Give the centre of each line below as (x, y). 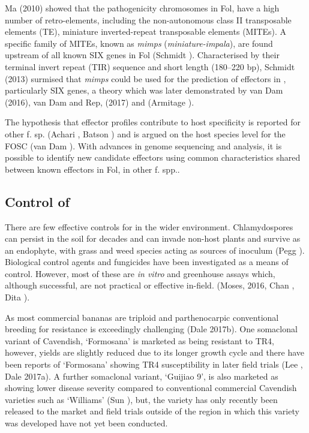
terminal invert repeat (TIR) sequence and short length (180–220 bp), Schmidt (150, 66)
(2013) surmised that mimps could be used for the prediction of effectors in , (145, 78)
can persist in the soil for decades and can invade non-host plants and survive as (153, 238)
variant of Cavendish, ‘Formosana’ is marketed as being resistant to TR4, (139, 340)
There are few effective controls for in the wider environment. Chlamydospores (149, 226)
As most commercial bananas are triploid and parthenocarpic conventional (142, 317)
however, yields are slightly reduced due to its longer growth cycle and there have (154, 352)
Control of (37, 201)
